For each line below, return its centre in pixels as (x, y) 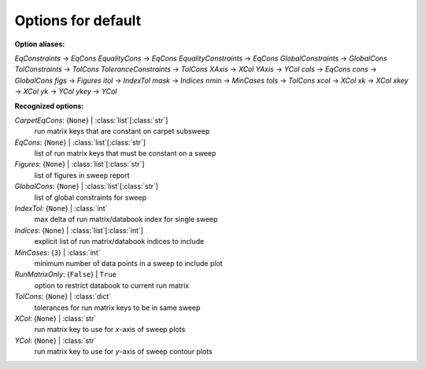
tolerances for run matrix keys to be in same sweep (117, 308)
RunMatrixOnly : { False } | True (66, 275)
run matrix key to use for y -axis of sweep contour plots (123, 352)
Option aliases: (40, 44)
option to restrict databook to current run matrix (112, 285)
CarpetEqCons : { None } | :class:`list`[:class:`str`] (91, 120)
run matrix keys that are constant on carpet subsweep (122, 131)
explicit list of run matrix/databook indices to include (119, 242)
